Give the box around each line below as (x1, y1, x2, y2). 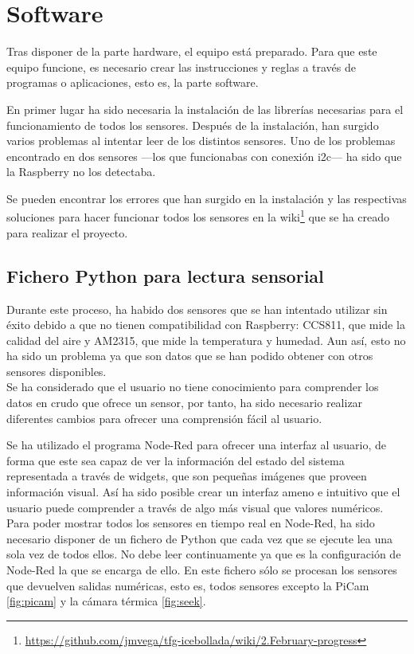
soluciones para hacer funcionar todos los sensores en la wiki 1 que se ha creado (6, 206, 390, 225)
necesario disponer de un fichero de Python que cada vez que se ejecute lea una (6, 530, 393, 546)
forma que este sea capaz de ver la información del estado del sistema (6, 452, 345, 468)
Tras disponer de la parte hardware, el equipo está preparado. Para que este (6, 43, 377, 60)
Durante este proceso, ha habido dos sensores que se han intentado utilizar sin (6, 300, 388, 317)
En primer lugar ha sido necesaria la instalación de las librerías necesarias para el (6, 100, 404, 117)
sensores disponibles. (6, 362, 107, 379)
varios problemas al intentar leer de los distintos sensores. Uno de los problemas (6, 132, 396, 149)
